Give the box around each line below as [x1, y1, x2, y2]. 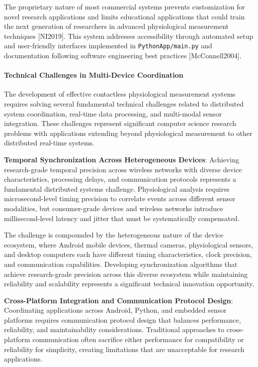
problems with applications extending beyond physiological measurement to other [4, 127, 253, 138]
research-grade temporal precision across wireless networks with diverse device [4, 164, 242, 174]
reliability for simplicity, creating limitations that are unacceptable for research [4, 344, 245, 354]
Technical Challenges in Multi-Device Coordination [4, 70, 183, 80]
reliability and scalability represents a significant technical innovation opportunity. [4, 278, 255, 289]
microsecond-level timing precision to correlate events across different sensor [4, 193, 236, 204]
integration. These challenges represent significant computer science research [4, 118, 236, 128]
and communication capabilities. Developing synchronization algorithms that [4, 258, 238, 269]
